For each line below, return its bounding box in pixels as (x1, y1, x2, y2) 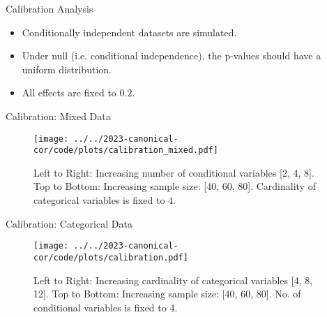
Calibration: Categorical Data (6, 216, 132, 230)
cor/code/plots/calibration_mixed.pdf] (33, 145, 218, 156)
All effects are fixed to (22, 85, 116, 100)
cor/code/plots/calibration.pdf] (33, 252, 188, 263)
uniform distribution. (22, 61, 112, 76)
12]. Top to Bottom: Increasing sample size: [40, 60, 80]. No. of (33, 286, 301, 301)
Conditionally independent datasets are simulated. (22, 24, 237, 39)
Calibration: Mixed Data (6, 108, 111, 123)
